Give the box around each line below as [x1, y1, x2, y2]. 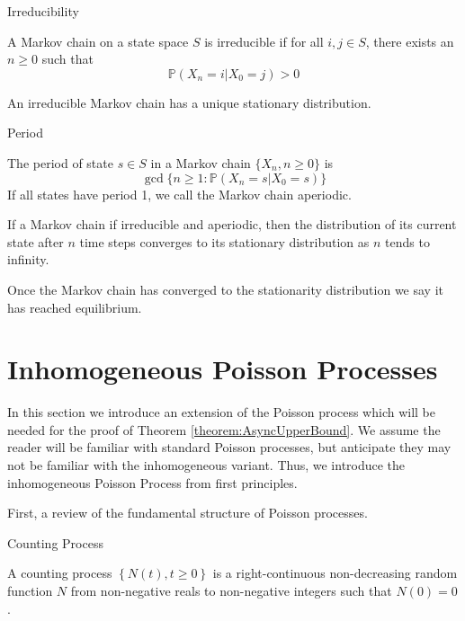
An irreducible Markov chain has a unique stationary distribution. [7, 93, 371, 111]
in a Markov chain [150, 153, 251, 172]
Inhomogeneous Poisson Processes [7, 350, 438, 387]
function [7, 581, 53, 599]
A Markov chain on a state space [7, 31, 189, 50]
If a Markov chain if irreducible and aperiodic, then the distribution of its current [7, 215, 457, 234]
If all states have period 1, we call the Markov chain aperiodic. [7, 184, 352, 203]
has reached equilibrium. [7, 297, 142, 316]
